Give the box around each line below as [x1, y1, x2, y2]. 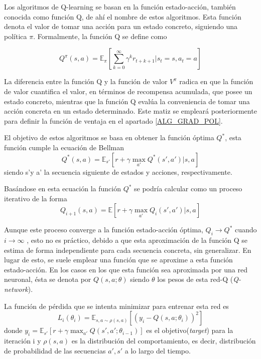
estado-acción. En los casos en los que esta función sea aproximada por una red [4, 264, 247, 274]
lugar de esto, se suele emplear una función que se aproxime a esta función [4, 254, 233, 265]
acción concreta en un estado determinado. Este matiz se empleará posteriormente [4, 106, 257, 116]
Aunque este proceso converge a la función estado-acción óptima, [4, 224, 203, 235]
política [4, 31, 27, 41]
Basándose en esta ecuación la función [4, 183, 121, 194]
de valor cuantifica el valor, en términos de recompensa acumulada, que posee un [4, 86, 252, 96]
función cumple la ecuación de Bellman [4, 142, 124, 152]
